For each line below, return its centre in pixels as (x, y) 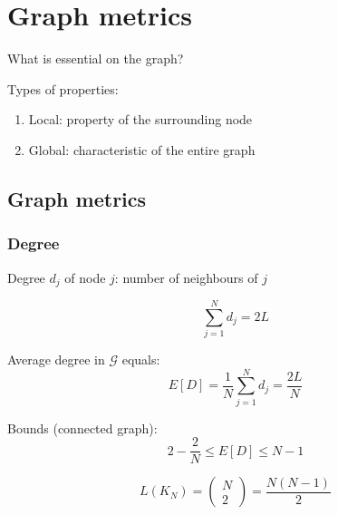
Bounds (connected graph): (82, 428)
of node (85, 277)
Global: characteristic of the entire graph (142, 149)
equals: (141, 360)
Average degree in (56, 360)
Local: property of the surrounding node (140, 119)
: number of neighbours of (186, 277)
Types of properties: (63, 88)
